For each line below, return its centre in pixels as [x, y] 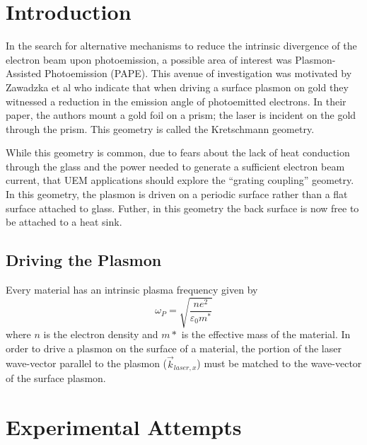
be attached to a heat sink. [64, 222]
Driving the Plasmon [84, 260]
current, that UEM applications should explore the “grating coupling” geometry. [180, 180]
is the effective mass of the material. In [266, 334]
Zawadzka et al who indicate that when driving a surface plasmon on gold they [177, 87]
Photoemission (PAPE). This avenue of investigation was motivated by [198, 73]
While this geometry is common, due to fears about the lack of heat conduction [178, 152]
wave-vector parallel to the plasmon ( [87, 363]
